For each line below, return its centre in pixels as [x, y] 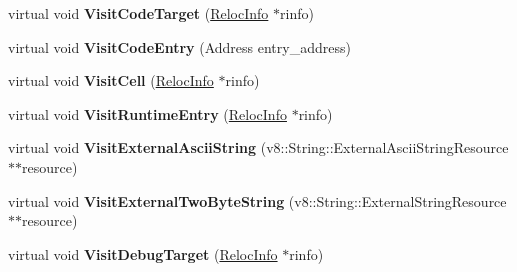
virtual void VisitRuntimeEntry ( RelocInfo [147, 113]
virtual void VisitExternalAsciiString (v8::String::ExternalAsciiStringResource [258, 147]
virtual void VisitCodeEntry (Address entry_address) [179, 46]
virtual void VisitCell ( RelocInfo [111, 80]
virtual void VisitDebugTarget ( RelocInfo [143, 253]
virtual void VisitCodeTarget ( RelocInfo [138, 13]
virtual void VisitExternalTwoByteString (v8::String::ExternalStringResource [257, 200]
